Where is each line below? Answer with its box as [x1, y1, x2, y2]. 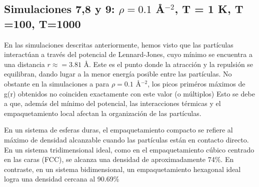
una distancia [4, 58, 45, 69]
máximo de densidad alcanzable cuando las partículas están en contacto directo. [4, 134, 249, 144]
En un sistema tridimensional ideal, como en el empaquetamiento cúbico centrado [4, 144, 254, 154]
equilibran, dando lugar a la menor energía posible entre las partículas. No [4, 68, 232, 79]
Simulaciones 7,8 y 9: [4, 1, 115, 16]
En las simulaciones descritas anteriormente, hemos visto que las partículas [4, 39, 233, 49]
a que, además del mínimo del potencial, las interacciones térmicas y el [4, 98, 221, 108]
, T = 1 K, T [174, 1, 243, 16]
